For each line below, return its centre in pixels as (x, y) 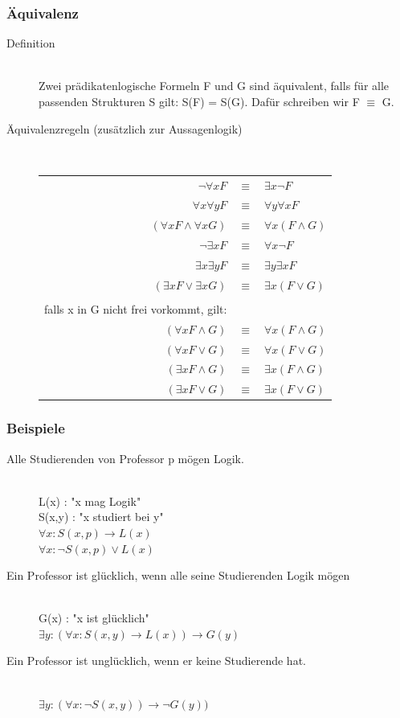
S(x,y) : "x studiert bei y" (101, 517)
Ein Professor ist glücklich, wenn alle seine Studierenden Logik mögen (178, 575)
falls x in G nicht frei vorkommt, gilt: (136, 308)
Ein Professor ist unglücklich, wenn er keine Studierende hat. (156, 661)
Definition (31, 43)
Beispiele (36, 428)
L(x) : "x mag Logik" (90, 501)
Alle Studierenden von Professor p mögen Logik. (125, 458)
